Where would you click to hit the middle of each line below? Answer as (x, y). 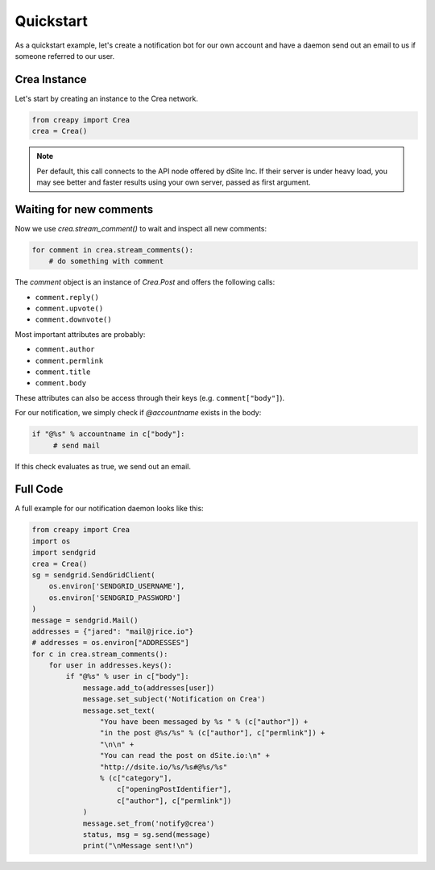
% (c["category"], (136, 778)
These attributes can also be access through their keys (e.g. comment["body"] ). (150, 398)
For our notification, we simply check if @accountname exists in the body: (138, 413)
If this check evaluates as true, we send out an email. (103, 466)
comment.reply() (67, 297)
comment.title (63, 372)
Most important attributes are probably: (80, 334)
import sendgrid (64, 553)
